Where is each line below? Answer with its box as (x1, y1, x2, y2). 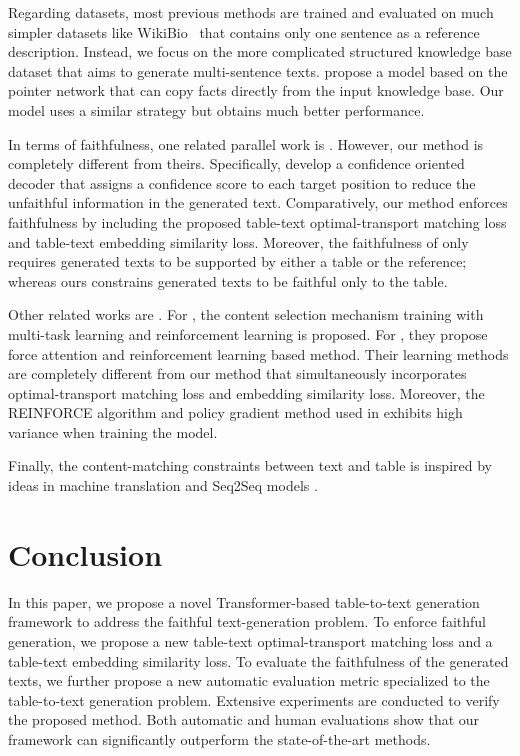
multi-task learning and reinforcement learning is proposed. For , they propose (8, 323, 488, 344)
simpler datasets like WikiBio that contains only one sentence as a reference (8, 21, 480, 42)
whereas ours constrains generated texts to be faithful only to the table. (8, 270, 448, 291)
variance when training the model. (8, 421, 218, 442)
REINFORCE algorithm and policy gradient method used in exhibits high (8, 402, 463, 423)
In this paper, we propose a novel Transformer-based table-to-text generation (8, 591, 480, 612)
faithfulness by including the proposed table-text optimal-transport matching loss (8, 211, 507, 232)
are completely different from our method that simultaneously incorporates (8, 363, 467, 384)
